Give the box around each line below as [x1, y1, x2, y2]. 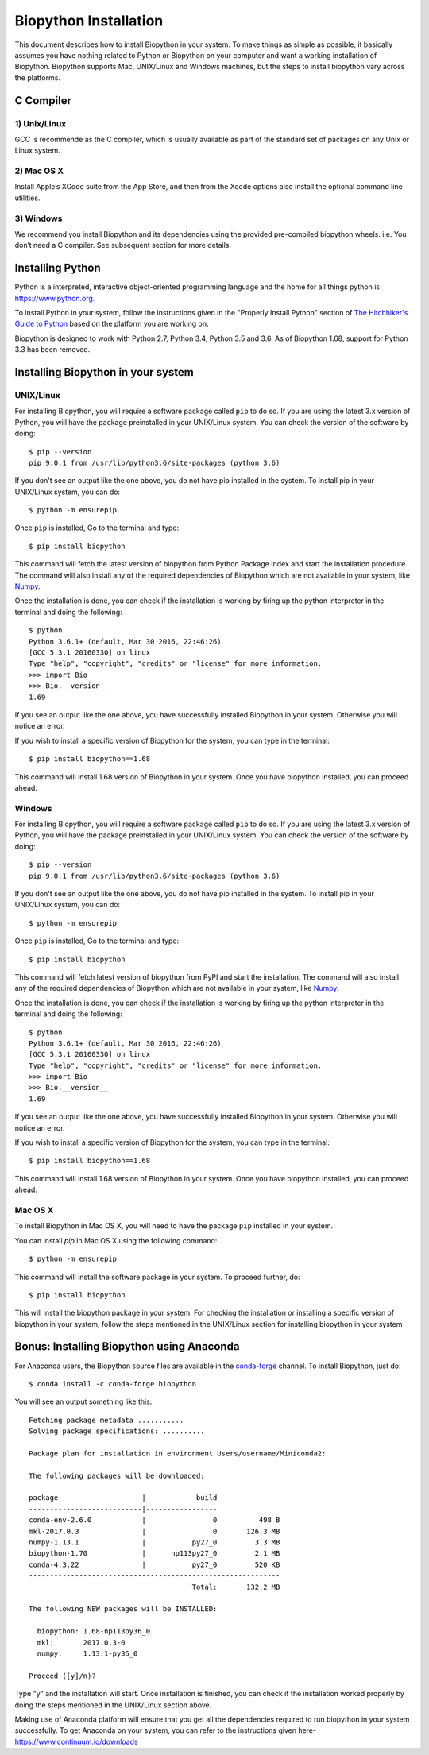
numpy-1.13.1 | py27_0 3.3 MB [29, 1538, 280, 1547]
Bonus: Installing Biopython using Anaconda [14, 1339, 240, 1354]
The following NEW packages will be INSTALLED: [29, 1605, 218, 1614]
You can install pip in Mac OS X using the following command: [14, 1235, 218, 1245]
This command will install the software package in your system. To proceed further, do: [14, 1272, 300, 1281]
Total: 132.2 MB [191, 1582, 280, 1591]
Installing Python [14, 261, 101, 275]
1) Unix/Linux [14, 118, 67, 129]
